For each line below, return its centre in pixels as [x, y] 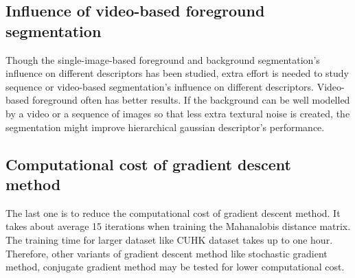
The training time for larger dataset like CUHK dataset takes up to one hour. [169, 239]
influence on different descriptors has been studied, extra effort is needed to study [177, 73]
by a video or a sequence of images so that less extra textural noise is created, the [178, 113]
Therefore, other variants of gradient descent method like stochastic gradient [167, 253]
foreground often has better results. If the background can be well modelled [191, 100]
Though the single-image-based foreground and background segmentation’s [163, 59]
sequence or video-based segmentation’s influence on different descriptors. [160, 86]
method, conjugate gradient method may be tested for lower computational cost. [175, 267]
